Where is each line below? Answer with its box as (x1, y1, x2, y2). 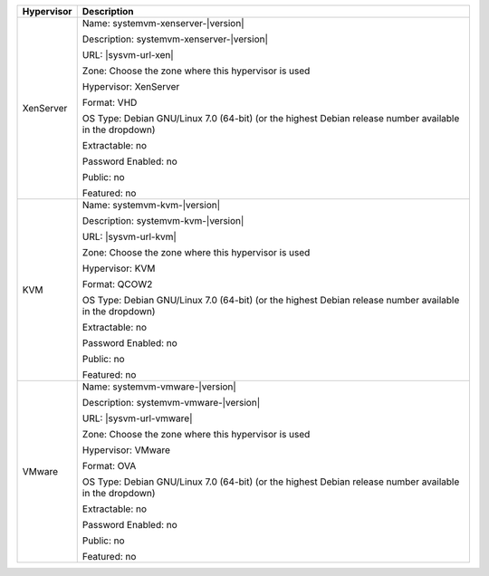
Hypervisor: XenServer (81, 81, 180, 92)
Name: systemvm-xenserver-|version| (81, 17, 244, 29)
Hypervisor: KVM (81, 263, 156, 274)
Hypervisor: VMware (81, 444, 171, 456)
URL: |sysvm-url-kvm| (81, 231, 177, 243)
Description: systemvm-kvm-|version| (81, 215, 244, 226)
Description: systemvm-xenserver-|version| (81, 33, 269, 45)
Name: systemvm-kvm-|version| (81, 199, 221, 211)
